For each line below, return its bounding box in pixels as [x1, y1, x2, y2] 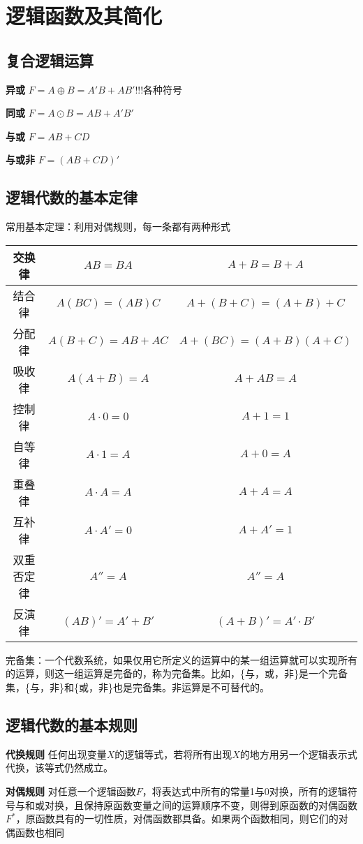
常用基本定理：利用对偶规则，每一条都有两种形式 [6, 219, 230, 234]
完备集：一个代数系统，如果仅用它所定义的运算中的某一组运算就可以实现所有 [6, 652, 357, 667]
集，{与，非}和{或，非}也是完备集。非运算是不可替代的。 [6, 679, 269, 694]
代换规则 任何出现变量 [6, 746, 107, 761]
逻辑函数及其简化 [6, 1, 163, 30]
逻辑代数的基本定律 [6, 186, 138, 208]
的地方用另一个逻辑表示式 [239, 746, 357, 761]
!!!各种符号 [135, 82, 183, 96]
